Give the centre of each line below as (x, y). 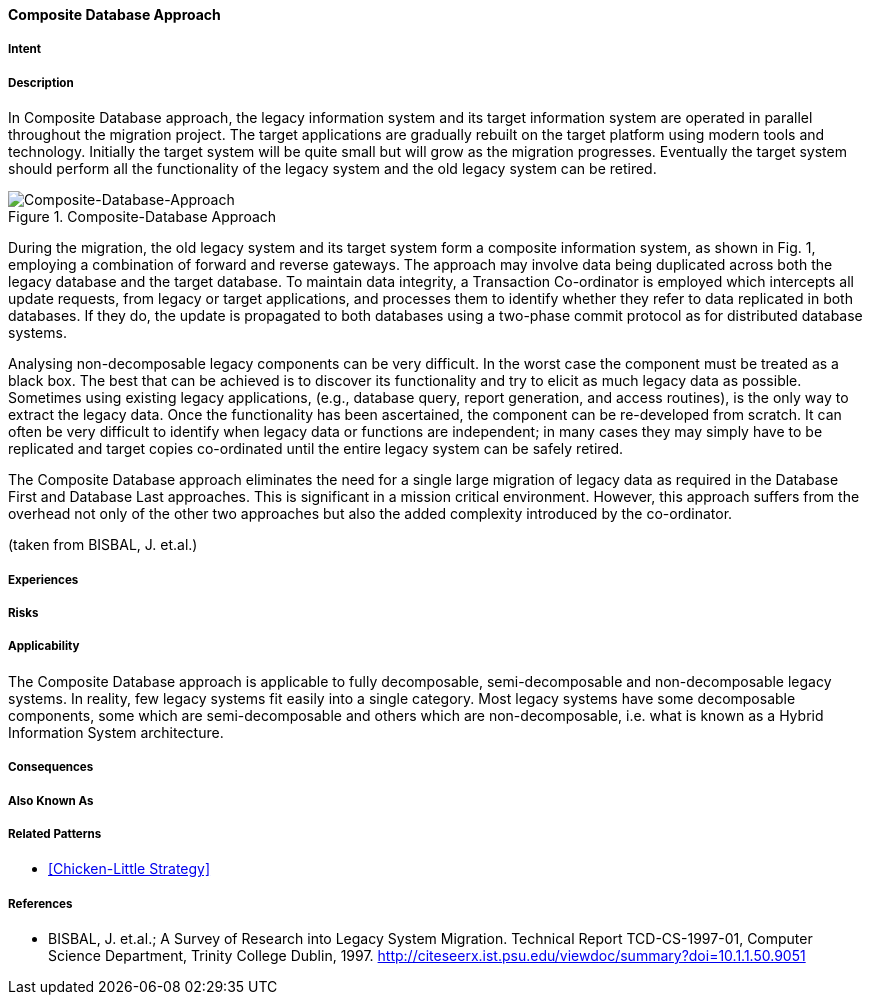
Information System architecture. (116, 732)
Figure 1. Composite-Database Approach (142, 217)
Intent (25, 49)
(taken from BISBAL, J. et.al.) (103, 545)
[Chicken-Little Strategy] (129, 869)
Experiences (43, 579)
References (40, 903)
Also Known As (51, 800)
